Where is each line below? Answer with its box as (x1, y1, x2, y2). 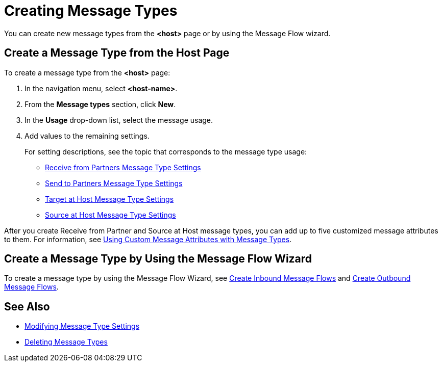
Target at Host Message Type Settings (45, 194, 174, 203)
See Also (4, 300, 50, 313)
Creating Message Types (4, 2, 178, 19)
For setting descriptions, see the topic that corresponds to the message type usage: (24, 147, 307, 156)
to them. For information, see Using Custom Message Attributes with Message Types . (4, 234, 292, 244)
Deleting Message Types (24, 337, 108, 347)
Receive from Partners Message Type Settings (45, 163, 201, 172)
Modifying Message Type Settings (24, 322, 140, 331)
